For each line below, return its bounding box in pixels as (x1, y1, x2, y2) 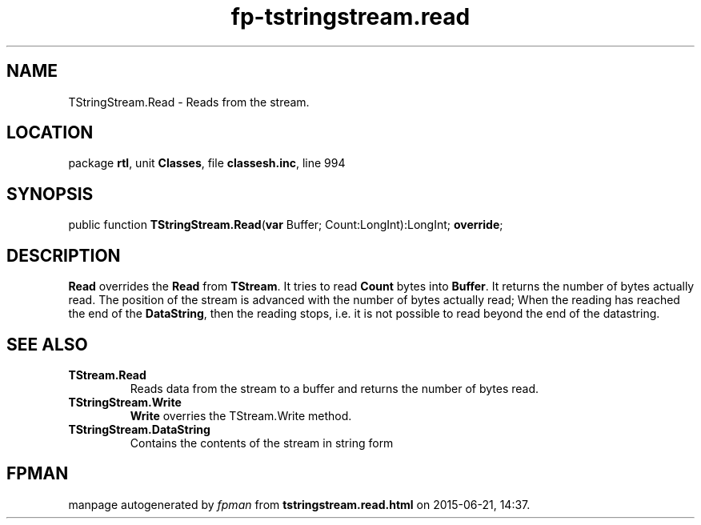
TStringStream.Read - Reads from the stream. (68, 94, 310, 109)
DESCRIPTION (6, 245, 121, 266)
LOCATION (6, 122, 94, 143)
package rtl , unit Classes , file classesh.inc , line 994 (68, 156, 346, 170)
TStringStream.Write (68, 395, 182, 409)
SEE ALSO (6, 334, 88, 355)
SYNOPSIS (6, 183, 94, 204)
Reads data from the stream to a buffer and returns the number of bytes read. (130, 381, 539, 395)
